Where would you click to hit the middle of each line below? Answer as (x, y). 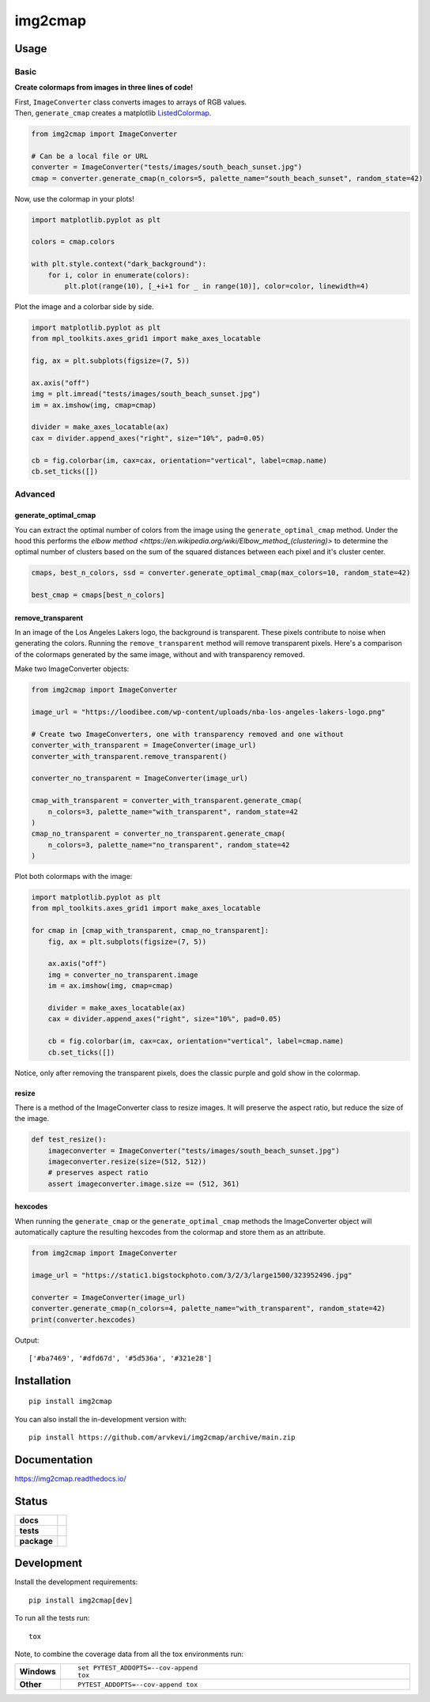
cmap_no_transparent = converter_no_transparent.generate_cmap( (158, 834)
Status (31, 1501)
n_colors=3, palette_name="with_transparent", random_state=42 (173, 811)
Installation (43, 1381)
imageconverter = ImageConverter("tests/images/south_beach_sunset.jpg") (194, 1151)
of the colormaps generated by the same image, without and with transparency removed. (160, 654)
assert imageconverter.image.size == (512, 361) (144, 1183)
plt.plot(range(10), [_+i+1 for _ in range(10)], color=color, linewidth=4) (217, 286)
